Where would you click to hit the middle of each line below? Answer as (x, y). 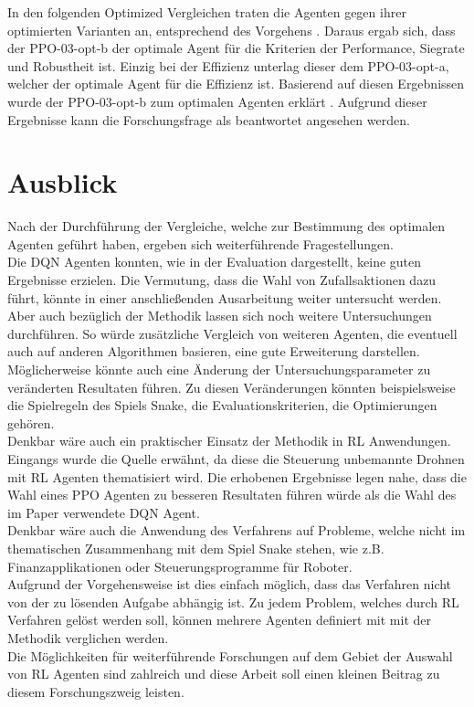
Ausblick (63, 182)
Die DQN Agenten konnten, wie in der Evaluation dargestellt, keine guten (215, 262)
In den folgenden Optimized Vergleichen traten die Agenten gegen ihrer (207, 12)
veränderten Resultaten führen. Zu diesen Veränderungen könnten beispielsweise (232, 387)
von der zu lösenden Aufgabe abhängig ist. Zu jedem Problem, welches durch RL (233, 601)
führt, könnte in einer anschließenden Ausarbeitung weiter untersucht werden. (225, 297)
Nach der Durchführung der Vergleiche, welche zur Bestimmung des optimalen (226, 226)
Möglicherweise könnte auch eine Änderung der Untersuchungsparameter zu (219, 369)
